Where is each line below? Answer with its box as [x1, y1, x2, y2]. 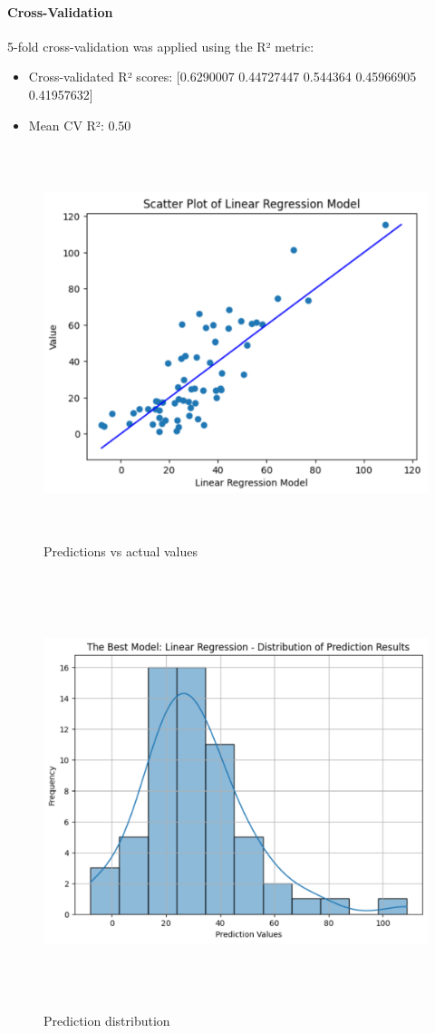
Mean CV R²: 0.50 [28, 115, 131, 134]
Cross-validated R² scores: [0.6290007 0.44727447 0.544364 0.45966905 [28, 67, 417, 86]
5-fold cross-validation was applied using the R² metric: [7, 36, 314, 55]
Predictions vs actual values [43, 541, 198, 560]
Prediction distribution [43, 1010, 170, 1029]
